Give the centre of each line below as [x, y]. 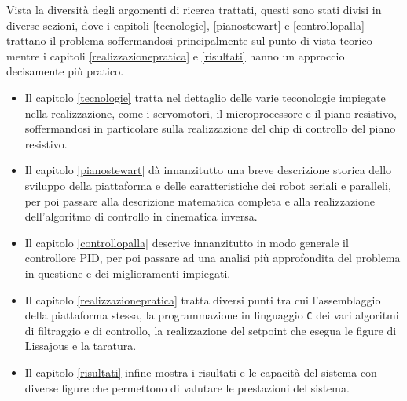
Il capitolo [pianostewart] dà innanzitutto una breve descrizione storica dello [208, 170]
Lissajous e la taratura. [81, 346]
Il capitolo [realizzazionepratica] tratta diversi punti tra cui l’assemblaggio [203, 299]
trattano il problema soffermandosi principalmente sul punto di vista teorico [189, 40]
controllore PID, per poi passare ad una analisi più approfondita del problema [213, 258]
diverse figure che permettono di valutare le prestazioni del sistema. [187, 387]
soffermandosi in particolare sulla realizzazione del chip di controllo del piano [210, 128]
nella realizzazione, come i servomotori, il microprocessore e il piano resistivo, [211, 113]
